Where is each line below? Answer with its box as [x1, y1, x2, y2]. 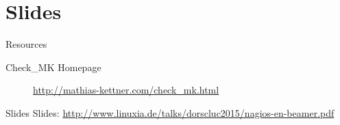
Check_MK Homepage [5, 59, 101, 74]
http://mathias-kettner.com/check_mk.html [33, 83, 219, 97]
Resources [5, 37, 47, 51]
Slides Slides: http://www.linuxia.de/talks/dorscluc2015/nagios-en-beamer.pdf [5, 105, 335, 120]
